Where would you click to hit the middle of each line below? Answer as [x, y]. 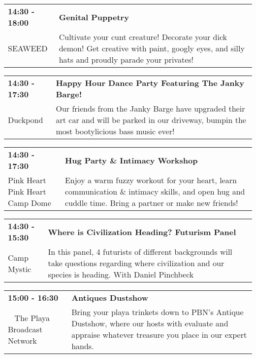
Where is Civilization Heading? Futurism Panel [142, 232]
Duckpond [26, 120]
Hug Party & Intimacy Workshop [131, 160]
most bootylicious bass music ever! [115, 131]
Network [22, 340]
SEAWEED [28, 48]
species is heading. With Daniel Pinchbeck [121, 274]
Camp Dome [30, 203]
